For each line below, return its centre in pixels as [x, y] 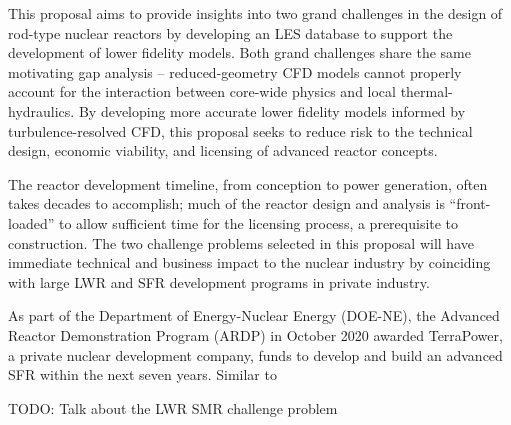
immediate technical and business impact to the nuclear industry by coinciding [249, 262]
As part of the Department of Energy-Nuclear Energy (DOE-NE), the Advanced [254, 315]
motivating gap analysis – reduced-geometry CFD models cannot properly [235, 71]
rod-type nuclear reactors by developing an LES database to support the [230, 32]
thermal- [426, 91]
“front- [470, 203]
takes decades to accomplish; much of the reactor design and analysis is [226, 203]
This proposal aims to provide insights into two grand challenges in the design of [255, 13]
